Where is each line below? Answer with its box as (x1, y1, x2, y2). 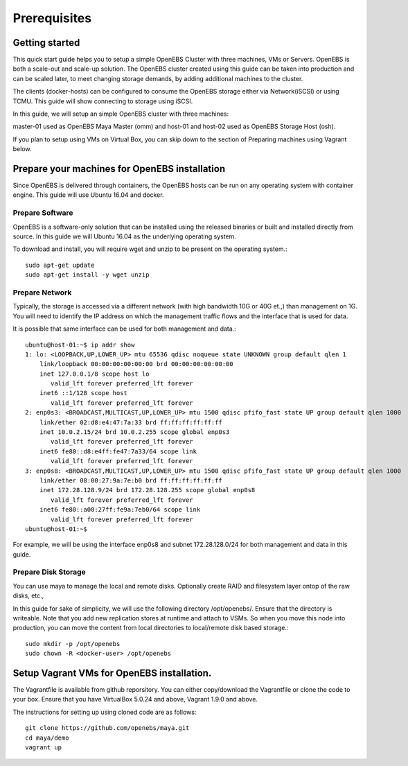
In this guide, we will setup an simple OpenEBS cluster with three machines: (12, 110, 229, 118)
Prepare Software (12, 208, 73, 218)
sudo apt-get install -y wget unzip (25, 271, 150, 279)
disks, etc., (12, 591, 44, 600)
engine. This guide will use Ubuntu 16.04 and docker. (12, 191, 164, 199)
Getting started (12, 37, 80, 49)
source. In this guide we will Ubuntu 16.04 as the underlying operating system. (12, 232, 237, 241)
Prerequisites (12, 10, 92, 26)
